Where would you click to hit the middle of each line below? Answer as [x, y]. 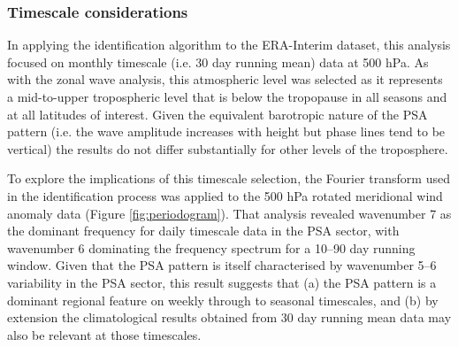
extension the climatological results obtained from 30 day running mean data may [229, 317]
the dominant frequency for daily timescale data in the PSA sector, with [203, 231]
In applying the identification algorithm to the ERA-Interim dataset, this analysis [229, 45]
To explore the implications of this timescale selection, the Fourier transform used [229, 178]
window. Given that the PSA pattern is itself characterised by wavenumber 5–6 [222, 265]
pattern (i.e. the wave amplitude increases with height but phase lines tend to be [226, 131]
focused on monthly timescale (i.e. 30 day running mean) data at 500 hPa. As [218, 62]
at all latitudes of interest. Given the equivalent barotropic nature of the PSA [218, 114]
